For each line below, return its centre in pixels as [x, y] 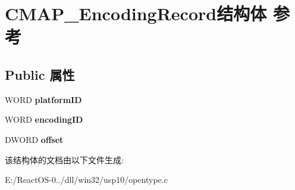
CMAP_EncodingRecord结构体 [136, 13]
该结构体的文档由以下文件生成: [64, 159]
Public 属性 [40, 74]
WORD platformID [43, 99]
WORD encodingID [44, 119]
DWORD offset [34, 139]
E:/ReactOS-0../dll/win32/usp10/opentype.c [86, 180]
